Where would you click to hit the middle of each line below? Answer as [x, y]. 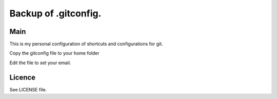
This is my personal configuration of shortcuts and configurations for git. [86, 44]
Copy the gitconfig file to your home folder [54, 53]
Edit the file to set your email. [40, 63]
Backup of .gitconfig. [55, 13]
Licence [23, 77]
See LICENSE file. [28, 89]
